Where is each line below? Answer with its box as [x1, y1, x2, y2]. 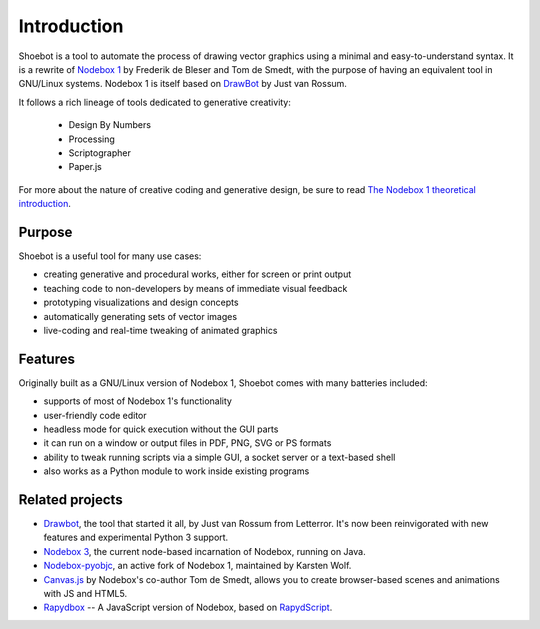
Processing [68, 133, 115, 145]
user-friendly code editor [43, 409, 147, 421]
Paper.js [68, 161, 102, 173]
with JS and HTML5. [43, 588, 128, 600]
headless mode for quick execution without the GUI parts [43, 423, 279, 435]
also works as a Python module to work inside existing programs [43, 465, 310, 477]
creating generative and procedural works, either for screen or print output [43, 268, 352, 280]
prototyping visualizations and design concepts [43, 296, 239, 309]
